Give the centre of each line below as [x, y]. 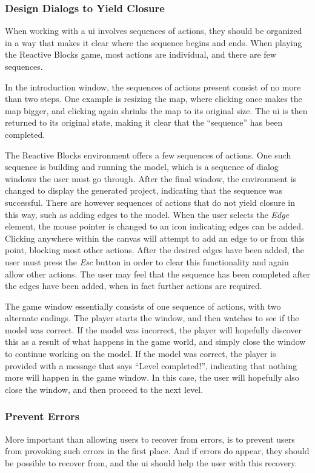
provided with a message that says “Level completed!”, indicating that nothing [151, 365]
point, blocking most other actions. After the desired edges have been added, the [154, 250]
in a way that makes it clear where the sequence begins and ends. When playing [154, 42]
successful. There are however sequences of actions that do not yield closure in [150, 202]
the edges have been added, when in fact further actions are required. [134, 286]
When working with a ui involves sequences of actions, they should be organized [154, 31]
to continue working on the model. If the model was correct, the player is [141, 354]
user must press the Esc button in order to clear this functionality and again [147, 261]
